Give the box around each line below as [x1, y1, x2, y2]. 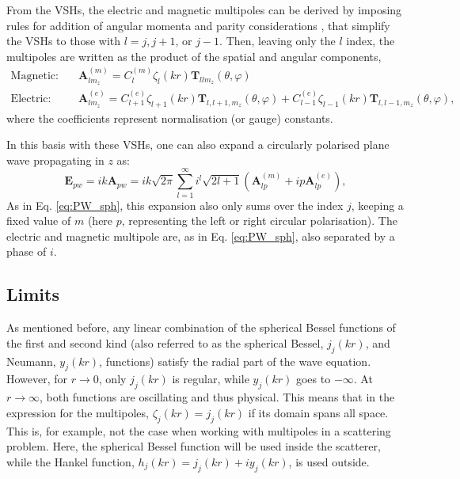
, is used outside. [288, 453, 370, 469]
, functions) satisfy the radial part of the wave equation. [99, 352, 371, 369]
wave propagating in [6, 151, 105, 168]
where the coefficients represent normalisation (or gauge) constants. [6, 109, 333, 126]
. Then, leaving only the [219, 32, 336, 49]
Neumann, [6, 352, 56, 369]
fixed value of [6, 212, 71, 229]
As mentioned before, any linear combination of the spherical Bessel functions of [6, 319, 396, 336]
